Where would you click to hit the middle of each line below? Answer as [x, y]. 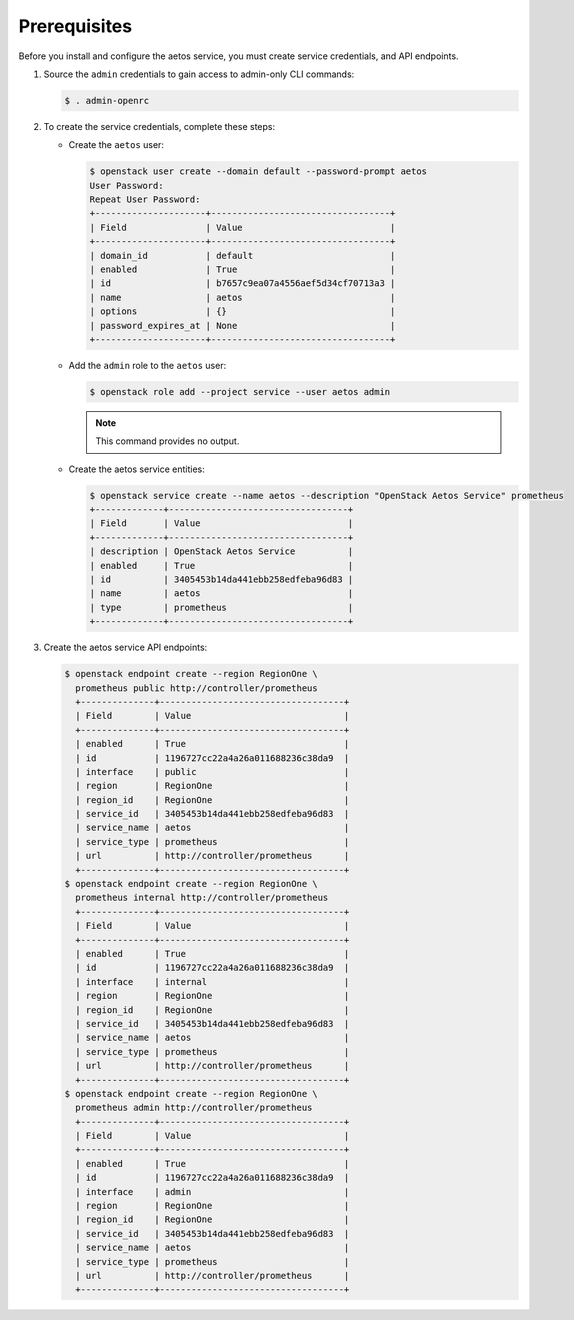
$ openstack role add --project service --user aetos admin [240, 391]
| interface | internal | [212, 981]
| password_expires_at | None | [242, 325]
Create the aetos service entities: [136, 469]
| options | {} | [242, 311]
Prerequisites [75, 26]
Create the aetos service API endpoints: [125, 647]
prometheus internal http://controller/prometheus [202, 898]
